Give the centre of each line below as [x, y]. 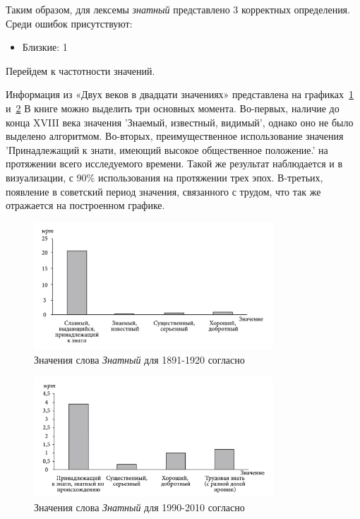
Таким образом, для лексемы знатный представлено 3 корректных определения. [178, 9]
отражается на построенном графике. [85, 205]
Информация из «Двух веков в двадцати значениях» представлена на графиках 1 [180, 94]
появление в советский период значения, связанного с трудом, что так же [163, 191]
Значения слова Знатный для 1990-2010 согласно [139, 507]
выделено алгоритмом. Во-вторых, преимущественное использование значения [175, 136]
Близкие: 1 [45, 47]
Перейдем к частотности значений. [80, 70]
